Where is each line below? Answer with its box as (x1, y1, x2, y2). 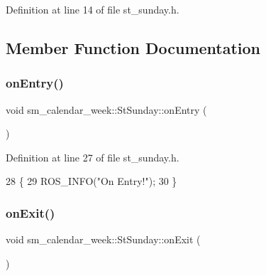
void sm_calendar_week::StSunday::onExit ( (6, 232, 201, 247)
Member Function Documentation (6, 36, 261, 58)
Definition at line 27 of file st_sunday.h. (6, 149, 179, 164)
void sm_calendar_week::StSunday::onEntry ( (6, 102, 207, 117)
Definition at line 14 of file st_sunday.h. (6, 2, 179, 16)
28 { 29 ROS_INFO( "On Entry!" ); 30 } (6, 174, 177, 189)
